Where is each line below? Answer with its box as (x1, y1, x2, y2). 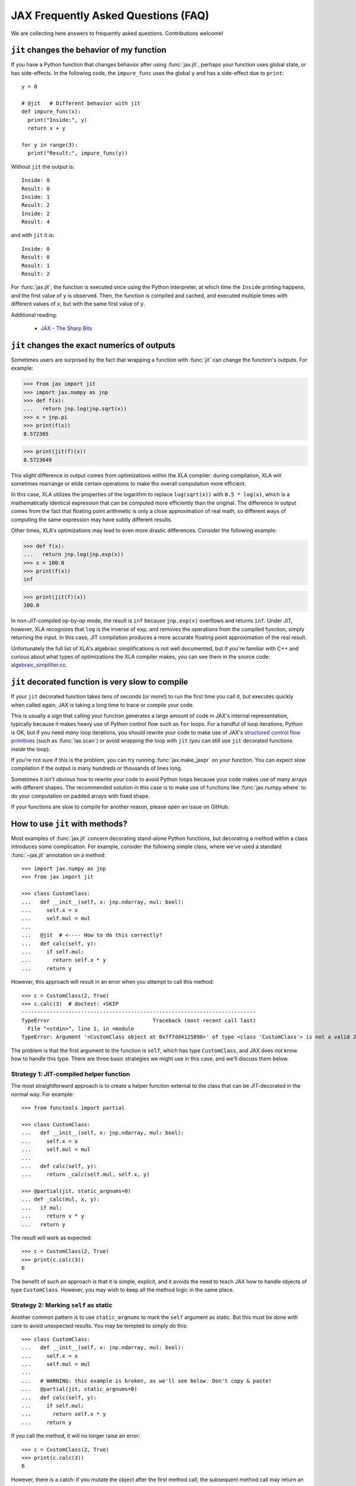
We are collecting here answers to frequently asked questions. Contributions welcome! (11, 30, 224, 37)
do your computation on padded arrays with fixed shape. (11, 792, 150, 799)
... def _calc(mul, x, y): (21, 1196, 100, 1203)
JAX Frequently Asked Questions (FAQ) (11, 9, 209, 22)
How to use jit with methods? (11, 818, 128, 829)
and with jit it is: (11, 232, 55, 239)
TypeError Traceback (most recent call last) (21, 1017, 256, 1024)
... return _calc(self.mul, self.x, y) (21, 1171, 150, 1178)
